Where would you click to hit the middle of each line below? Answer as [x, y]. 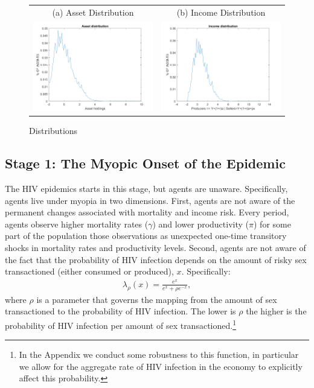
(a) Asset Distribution [93, 12]
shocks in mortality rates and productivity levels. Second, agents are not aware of [155, 247]
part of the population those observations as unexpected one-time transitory [146, 236]
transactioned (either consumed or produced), [89, 271]
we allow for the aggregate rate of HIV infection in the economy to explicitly [161, 366]
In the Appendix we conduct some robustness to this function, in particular [159, 355]
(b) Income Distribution [221, 12]
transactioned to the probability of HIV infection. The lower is [120, 311]
